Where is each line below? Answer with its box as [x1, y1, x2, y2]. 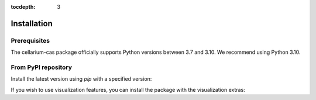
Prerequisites [11, 36, 50, 44]
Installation [11, 18, 53, 29]
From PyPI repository [11, 63, 73, 71]
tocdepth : [11, 4, 36, 10]
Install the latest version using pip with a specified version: [11, 75, 152, 82]
